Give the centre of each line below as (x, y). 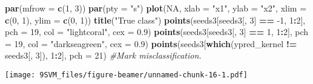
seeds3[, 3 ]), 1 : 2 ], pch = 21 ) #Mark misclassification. (103, 55)
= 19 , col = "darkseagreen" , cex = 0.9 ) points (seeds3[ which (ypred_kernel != (151, 43)
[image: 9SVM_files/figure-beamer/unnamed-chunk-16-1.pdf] (126, 75)
